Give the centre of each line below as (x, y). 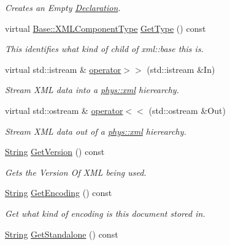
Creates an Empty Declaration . (63, 7)
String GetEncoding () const (59, 193)
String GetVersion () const (55, 152)
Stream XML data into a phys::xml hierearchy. (92, 90)
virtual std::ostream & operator (64, 110)
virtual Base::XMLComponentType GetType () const (105, 28)
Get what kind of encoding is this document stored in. (105, 213)
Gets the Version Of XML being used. (76, 172)
